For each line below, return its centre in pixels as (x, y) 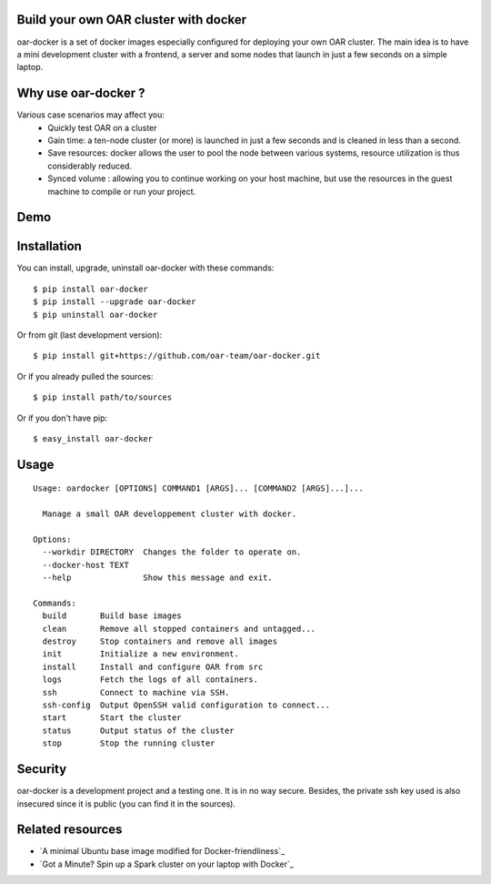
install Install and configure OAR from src (153, 666)
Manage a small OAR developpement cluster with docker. (170, 514)
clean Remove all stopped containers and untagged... (179, 629)
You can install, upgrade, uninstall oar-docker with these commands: (145, 268)
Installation (49, 246)
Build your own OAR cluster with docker (132, 20)
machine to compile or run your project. (122, 191)
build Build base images (112, 616)
